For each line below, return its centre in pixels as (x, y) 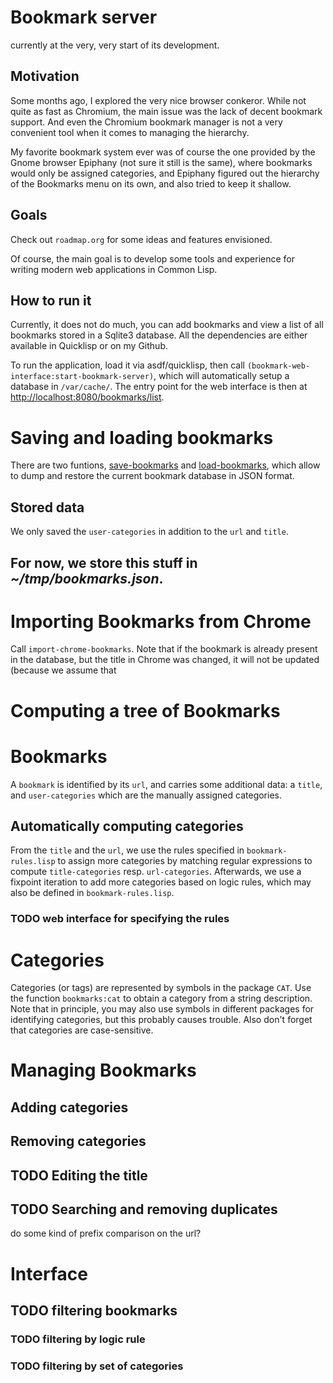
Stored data (47, 507)
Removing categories (78, 1141)
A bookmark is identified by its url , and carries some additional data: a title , (166, 784)
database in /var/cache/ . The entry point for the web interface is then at (159, 387)
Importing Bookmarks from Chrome (161, 621)
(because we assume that (63, 670)
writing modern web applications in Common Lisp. (114, 269)
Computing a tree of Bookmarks (145, 710)
